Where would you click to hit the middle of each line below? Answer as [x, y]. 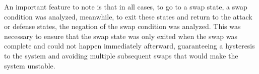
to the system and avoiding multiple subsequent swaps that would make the [121, 55]
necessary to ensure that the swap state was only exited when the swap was [121, 36]
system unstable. [30, 65]
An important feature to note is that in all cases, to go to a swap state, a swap [126, 6]
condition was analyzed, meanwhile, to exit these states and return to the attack [128, 16]
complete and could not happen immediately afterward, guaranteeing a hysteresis [129, 46]
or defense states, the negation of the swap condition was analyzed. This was [122, 26]
